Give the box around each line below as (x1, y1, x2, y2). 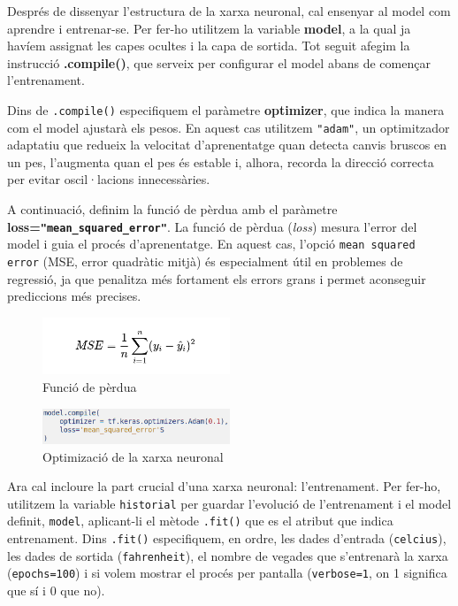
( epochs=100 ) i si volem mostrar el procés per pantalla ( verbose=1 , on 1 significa (7, 564, 447, 582)
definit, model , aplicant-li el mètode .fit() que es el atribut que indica (7, 511, 393, 530)
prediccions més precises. (7, 287, 141, 305)
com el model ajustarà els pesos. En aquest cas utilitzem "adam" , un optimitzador (7, 118, 450, 136)
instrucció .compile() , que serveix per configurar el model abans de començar (7, 53, 431, 72)
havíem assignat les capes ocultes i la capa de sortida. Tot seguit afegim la (7, 36, 410, 55)
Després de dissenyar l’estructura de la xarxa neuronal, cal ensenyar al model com (7, 2, 451, 19)
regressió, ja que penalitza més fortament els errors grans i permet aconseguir (7, 269, 426, 288)
